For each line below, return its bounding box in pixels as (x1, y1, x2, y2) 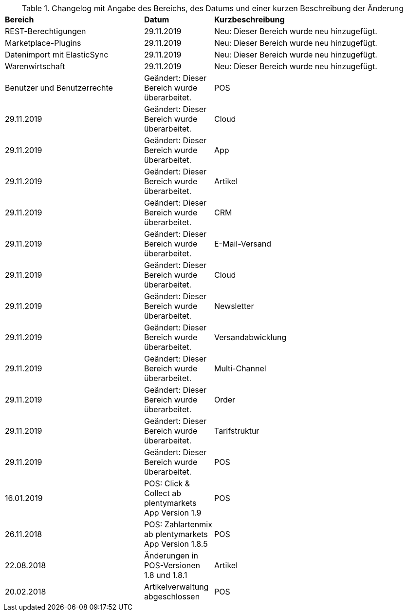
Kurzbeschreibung (214, 15, 285, 24)
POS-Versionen (144, 560, 200, 570)
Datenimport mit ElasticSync (5, 50, 109, 59)
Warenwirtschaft (5, 61, 65, 71)
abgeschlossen (144, 592, 200, 601)
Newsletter (214, 301, 254, 311)
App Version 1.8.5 (144, 539, 208, 549)
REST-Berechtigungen (5, 26, 86, 36)
